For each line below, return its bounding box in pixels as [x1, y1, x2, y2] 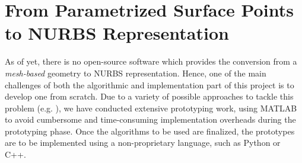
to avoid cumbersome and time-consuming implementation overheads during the [5, 113, 296, 126]
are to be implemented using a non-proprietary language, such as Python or [5, 136, 281, 149]
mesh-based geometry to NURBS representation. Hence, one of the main [5, 66, 266, 79]
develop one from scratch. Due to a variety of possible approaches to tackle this [5, 90, 294, 103]
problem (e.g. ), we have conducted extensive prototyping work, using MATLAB [5, 101, 297, 114]
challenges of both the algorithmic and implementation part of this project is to [5, 78, 294, 91]
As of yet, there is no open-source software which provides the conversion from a [5, 55, 297, 68]
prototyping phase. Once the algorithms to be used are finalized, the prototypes [5, 124, 295, 137]
